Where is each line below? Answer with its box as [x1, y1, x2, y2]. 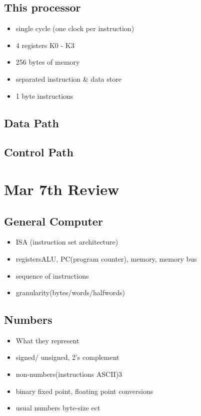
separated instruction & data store [15, 73, 121, 84]
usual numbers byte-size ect [15, 402, 100, 413]
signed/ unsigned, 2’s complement [15, 352, 119, 362]
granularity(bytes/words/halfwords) [15, 287, 125, 298]
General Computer [4, 213, 103, 229]
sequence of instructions [15, 270, 89, 281]
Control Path [4, 144, 73, 160]
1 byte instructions [15, 90, 73, 101]
